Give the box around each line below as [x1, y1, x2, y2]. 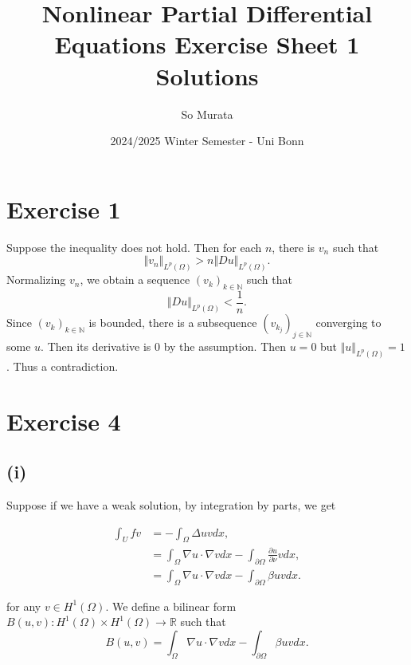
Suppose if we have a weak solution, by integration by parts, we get [6, 497, 336, 514]
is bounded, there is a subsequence [88, 314, 257, 331]
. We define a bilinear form [105, 597, 237, 614]
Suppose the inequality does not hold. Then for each [6, 238, 262, 255]
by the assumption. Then [163, 338, 287, 354]
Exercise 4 [6, 404, 121, 437]
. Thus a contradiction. [6, 357, 119, 374]
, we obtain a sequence [80, 271, 190, 288]
